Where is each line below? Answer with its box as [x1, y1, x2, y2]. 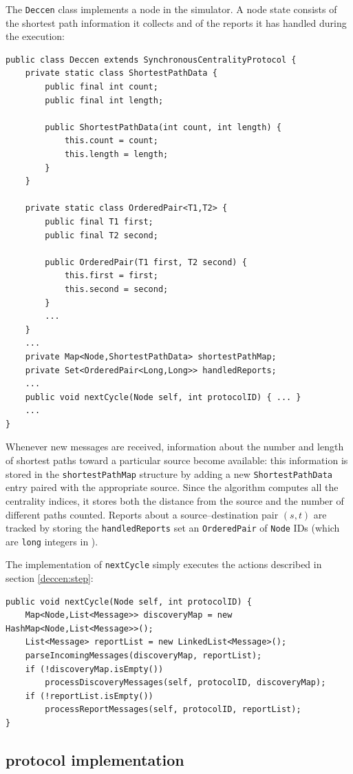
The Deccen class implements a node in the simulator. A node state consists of [6, 2, 337, 16]
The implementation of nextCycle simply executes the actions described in [6, 557, 322, 572]
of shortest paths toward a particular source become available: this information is [6, 453, 348, 468]
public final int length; [45, 95, 164, 105]
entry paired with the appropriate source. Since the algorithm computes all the [6, 480, 339, 494]
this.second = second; [64, 284, 169, 294]
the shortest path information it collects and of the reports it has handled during [6, 15, 347, 30]
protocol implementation [6, 749, 184, 770]
